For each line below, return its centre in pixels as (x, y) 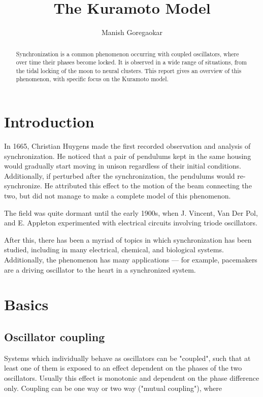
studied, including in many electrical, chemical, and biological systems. (114, 250)
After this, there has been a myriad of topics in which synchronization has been (128, 239)
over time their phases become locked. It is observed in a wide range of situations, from (131, 62)
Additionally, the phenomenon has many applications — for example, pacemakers (131, 260)
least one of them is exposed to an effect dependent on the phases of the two (123, 368)
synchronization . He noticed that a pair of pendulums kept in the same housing (128, 156)
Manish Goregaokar (132, 32)
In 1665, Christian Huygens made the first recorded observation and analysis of (127, 146)
